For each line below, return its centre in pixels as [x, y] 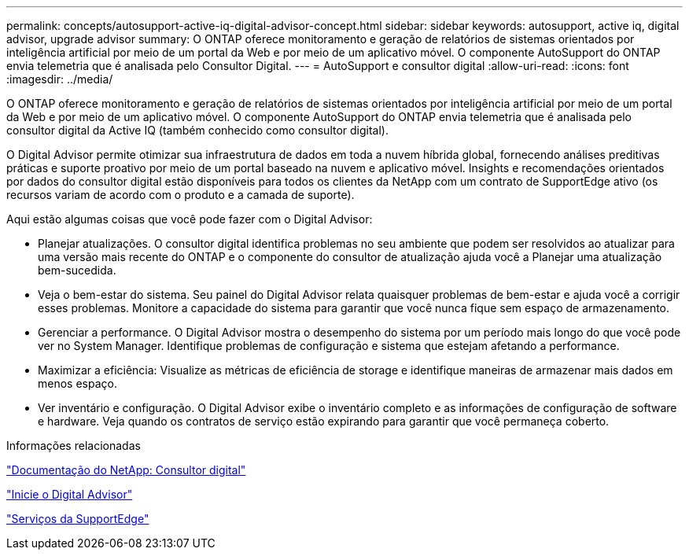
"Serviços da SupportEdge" [78, 519]
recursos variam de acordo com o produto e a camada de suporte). [181, 195]
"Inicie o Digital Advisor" [70, 494]
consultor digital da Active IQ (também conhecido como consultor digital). [198, 130]
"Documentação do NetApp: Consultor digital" [126, 470]
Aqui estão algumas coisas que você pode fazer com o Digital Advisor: [190, 219]
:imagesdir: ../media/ [60, 79]
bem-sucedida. [77, 270]
